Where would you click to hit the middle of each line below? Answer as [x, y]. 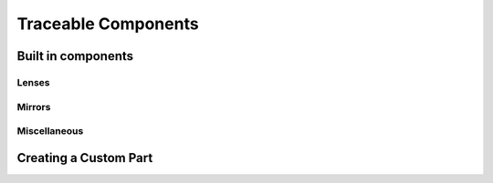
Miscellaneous [50, 131]
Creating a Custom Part [85, 158]
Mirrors [34, 107]
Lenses [33, 82]
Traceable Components [108, 24]
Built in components [75, 56]
